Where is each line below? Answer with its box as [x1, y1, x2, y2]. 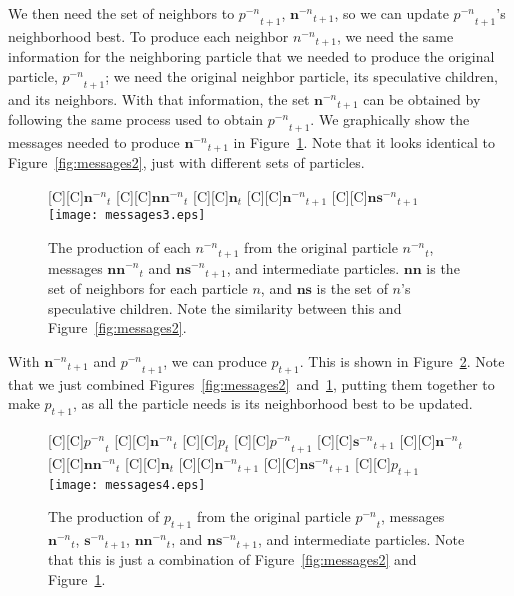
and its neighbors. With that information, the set [8, 88, 310, 109]
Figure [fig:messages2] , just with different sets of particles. [8, 152, 365, 173]
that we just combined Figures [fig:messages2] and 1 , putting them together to [8, 373, 495, 394]
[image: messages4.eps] [48, 477, 206, 492]
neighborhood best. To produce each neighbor [8, 25, 289, 46]
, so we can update [334, 3, 449, 23]
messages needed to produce [8, 131, 180, 152]
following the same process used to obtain [8, 109, 264, 130]
